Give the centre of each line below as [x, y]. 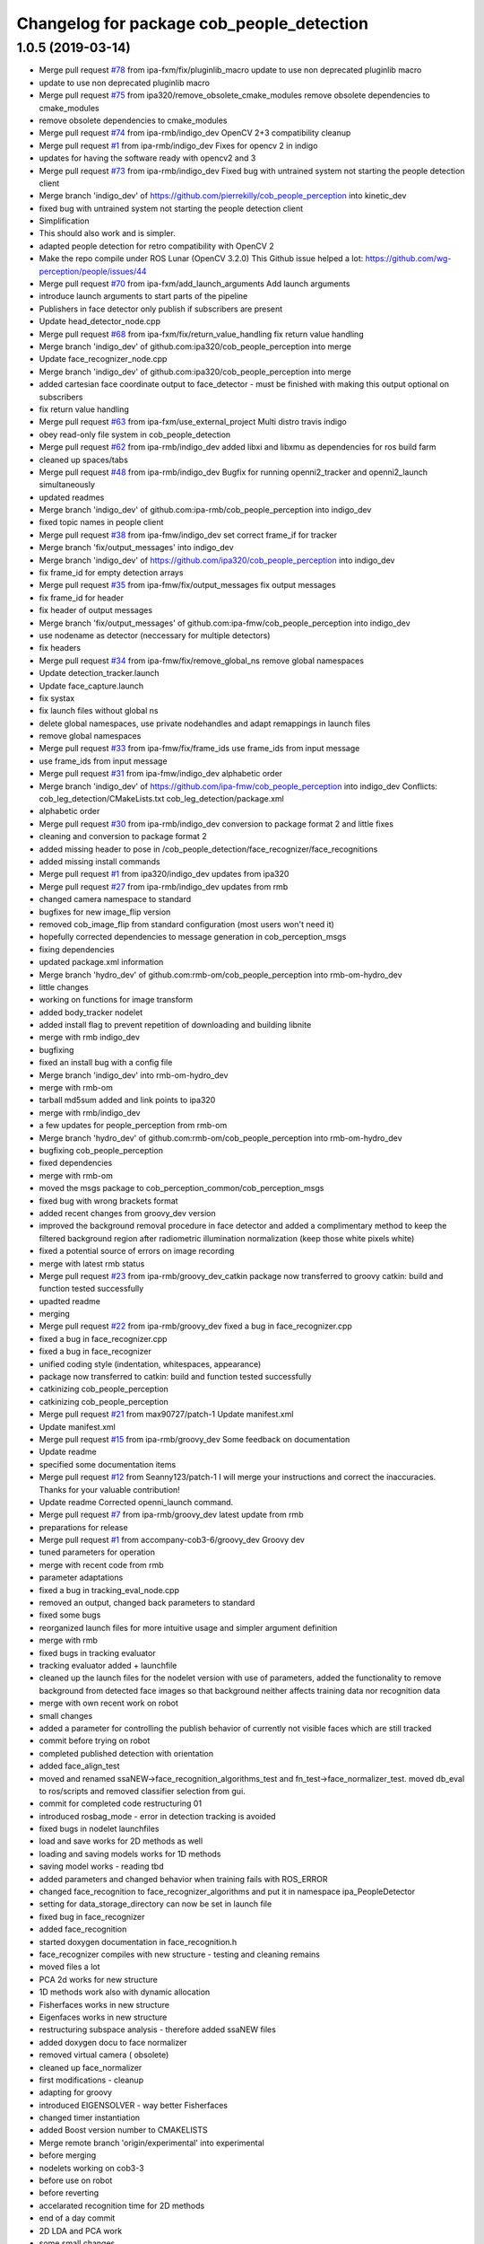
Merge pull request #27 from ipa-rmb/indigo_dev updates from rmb [164, 886]
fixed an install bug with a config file [106, 1063]
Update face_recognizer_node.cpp [103, 359]
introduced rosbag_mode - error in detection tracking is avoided [158, 1816]
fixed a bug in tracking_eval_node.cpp [109, 1590]
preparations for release [84, 1527]
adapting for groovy [75, 2092]
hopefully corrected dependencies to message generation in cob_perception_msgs [193, 937]
